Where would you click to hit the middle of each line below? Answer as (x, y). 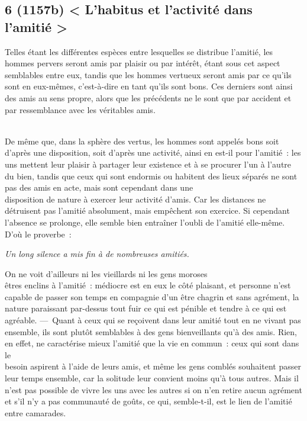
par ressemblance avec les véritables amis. (80, 109)
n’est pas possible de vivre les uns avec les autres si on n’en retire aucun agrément (153, 389)
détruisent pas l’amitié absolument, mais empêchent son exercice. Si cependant (147, 210)
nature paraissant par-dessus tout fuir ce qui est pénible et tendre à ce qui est (146, 308)
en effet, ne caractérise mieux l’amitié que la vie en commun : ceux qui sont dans (152, 343)
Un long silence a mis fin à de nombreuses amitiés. (97, 254)
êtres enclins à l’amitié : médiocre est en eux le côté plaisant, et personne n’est (148, 285)
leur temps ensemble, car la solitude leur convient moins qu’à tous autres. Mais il (152, 378)
